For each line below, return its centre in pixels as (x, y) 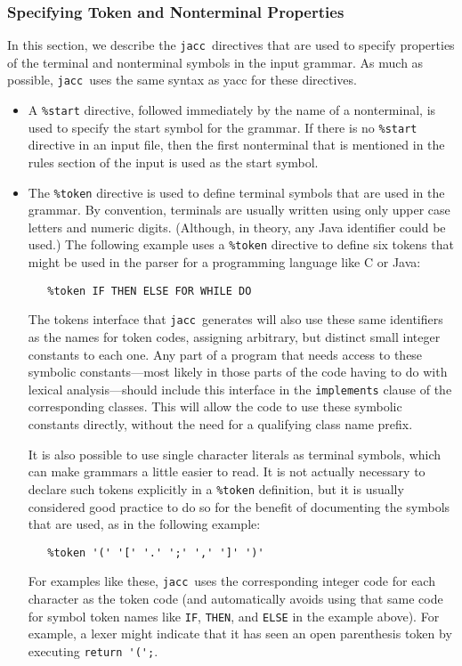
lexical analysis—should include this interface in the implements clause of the (240, 389)
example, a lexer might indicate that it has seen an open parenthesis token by (240, 634)
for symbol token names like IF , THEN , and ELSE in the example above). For (234, 616)
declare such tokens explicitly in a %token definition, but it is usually (216, 488)
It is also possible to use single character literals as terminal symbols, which (235, 454)
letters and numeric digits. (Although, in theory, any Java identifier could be (237, 227)
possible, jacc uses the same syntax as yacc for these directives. (182, 80)
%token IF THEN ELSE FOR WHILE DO (150, 291)
